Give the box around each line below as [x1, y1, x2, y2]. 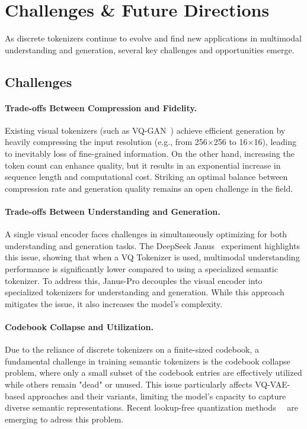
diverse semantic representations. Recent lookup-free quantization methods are [5, 401, 299, 414]
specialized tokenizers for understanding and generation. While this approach [5, 286, 284, 298]
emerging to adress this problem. [5, 412, 124, 425]
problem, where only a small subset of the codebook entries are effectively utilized [5, 366, 302, 379]
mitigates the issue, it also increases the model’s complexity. [5, 297, 223, 309]
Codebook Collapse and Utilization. [5, 321, 154, 333]
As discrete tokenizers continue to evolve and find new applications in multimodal [5, 32, 302, 44]
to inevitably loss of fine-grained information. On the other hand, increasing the [5, 147, 295, 160]
